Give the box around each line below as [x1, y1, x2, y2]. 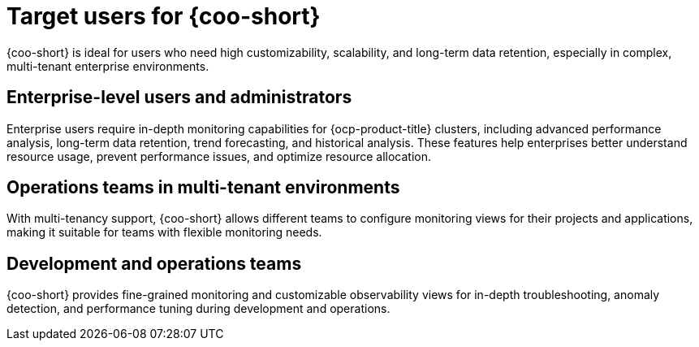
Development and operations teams [6, 253, 302, 274]
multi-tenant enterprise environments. [6, 59, 209, 73]
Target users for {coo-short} [6, 2, 321, 30]
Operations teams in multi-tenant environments [6, 177, 400, 198]
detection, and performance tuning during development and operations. [6, 301, 390, 316]
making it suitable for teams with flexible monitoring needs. [6, 225, 322, 240]
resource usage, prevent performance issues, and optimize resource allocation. [6, 149, 431, 163]
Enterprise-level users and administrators [6, 87, 352, 108]
